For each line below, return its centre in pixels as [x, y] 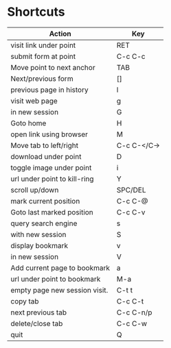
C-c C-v [131, 212]
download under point [46, 156]
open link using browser [49, 134]
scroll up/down [35, 190]
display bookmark [39, 245]
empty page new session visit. [59, 290]
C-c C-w [132, 323]
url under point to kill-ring [52, 179]
